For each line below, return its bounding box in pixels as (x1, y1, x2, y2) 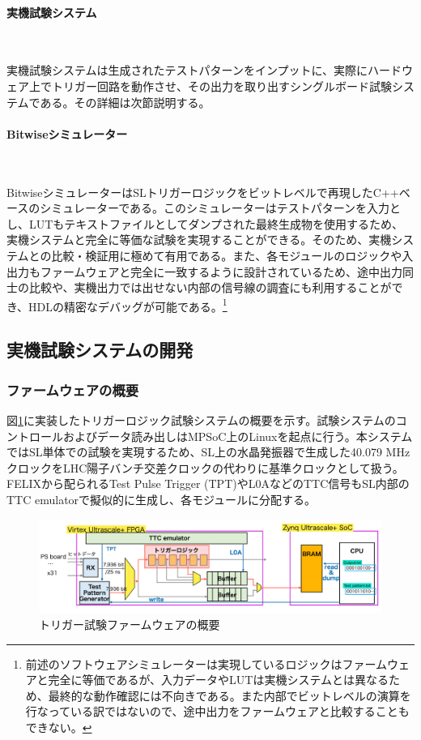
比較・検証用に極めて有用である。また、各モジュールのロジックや (51, 246, 402, 263)
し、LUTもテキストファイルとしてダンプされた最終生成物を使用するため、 (6, 215, 404, 232)
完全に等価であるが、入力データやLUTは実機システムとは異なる (48, 671, 389, 688)
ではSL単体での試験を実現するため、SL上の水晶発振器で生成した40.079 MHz (6, 443, 410, 460)
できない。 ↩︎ (25, 719, 92, 736)
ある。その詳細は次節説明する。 (40, 93, 210, 110)
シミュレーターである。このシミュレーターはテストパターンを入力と (40, 199, 402, 216)
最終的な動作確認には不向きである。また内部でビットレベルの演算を (48, 687, 411, 704)
